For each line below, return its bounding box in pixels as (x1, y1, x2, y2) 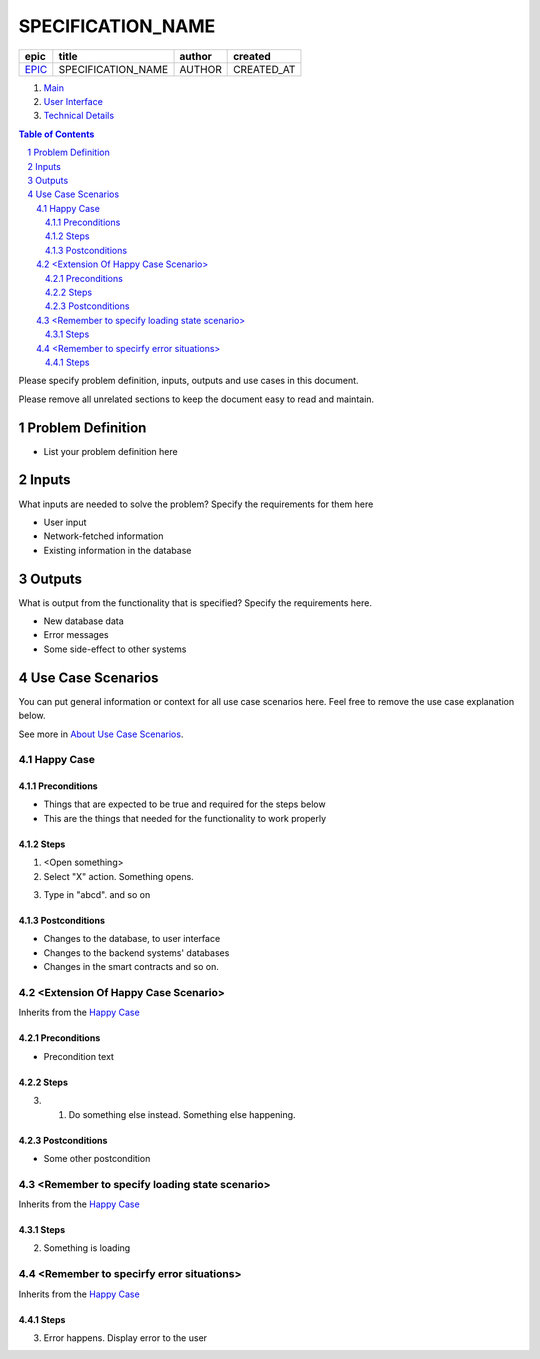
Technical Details (43, 110, 115, 122)
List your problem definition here (43, 445, 179, 457)
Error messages (43, 629, 109, 641)
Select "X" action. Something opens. (43, 870, 194, 882)
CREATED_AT (233, 62, 296, 76)
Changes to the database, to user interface (43, 933, 221, 945)
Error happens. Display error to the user (43, 1331, 208, 1344)
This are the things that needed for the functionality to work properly (43, 812, 327, 824)
